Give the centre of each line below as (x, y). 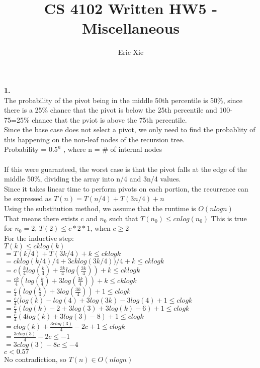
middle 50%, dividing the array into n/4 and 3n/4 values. (93, 179)
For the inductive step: (39, 238)
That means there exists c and (51, 218)
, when (100, 228)
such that (124, 218)
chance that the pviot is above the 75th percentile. (109, 119)
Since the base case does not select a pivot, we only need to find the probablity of (130, 129)
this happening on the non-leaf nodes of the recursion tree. (94, 139)
